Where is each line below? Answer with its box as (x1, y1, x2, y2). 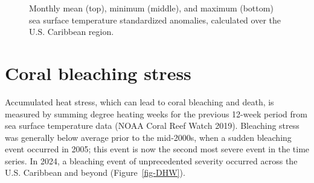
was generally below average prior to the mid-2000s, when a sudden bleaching (5, 131, 292, 143)
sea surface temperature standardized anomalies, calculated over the (29, 13, 281, 26)
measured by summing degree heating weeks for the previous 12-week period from (5, 107, 308, 120)
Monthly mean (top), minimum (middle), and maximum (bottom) (29, 2, 274, 14)
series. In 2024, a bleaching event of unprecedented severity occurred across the (5, 154, 298, 167)
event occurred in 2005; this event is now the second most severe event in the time (5, 143, 310, 155)
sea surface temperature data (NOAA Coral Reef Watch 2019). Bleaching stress (5, 119, 300, 132)
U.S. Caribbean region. (29, 25, 114, 38)
